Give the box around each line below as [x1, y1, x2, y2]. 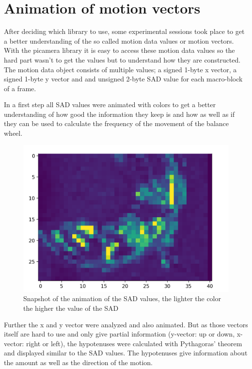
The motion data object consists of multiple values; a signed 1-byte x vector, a [4, 64, 237, 74]
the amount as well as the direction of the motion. [4, 357, 153, 367]
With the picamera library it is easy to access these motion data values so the [4, 45, 235, 55]
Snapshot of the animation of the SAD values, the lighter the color [23, 293, 221, 304]
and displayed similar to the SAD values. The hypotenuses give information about [4, 348, 248, 358]
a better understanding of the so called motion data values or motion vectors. [4, 35, 234, 46]
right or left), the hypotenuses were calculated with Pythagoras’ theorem [26, 338, 242, 348]
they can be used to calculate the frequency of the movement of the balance [4, 118, 229, 128]
